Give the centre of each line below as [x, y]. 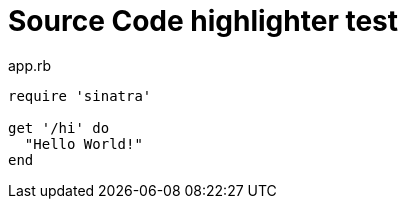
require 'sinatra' [80, 95]
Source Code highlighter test [203, 21]
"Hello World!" [83, 143]
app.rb [30, 65]
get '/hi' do [59, 127]
